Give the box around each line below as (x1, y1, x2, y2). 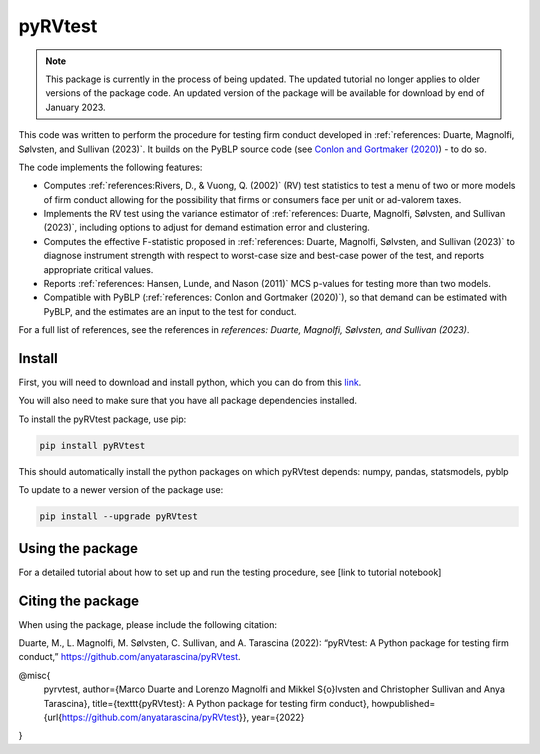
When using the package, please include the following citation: (18, 618, 277, 630)
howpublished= (371, 697, 436, 709)
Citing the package (18, 592, 140, 609)
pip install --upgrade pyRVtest (39, 511, 199, 522)
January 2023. (45, 101, 106, 113)
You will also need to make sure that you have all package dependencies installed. (18, 395, 358, 407)
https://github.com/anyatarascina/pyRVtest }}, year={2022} (61, 711, 305, 723)
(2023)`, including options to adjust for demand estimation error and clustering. (43, 221, 370, 234)
